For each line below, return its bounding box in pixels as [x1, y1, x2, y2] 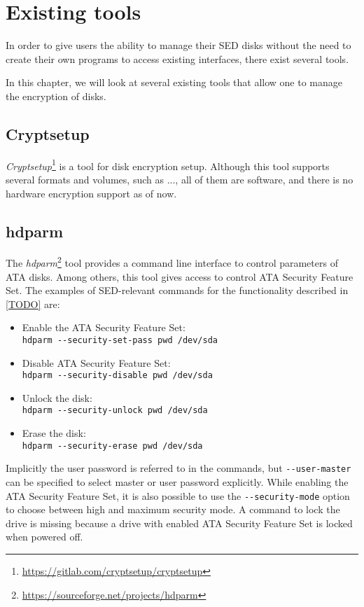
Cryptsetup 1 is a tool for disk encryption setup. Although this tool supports [6, 156, 330, 173]
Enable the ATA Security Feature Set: [22, 320, 185, 335]
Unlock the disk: [22, 390, 92, 405]
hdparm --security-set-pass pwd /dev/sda [22, 335, 218, 345]
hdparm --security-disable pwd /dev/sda [22, 370, 213, 381]
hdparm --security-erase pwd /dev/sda [22, 440, 203, 451]
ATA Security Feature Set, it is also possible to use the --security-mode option [6, 488, 350, 503]
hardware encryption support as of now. [6, 186, 177, 200]
